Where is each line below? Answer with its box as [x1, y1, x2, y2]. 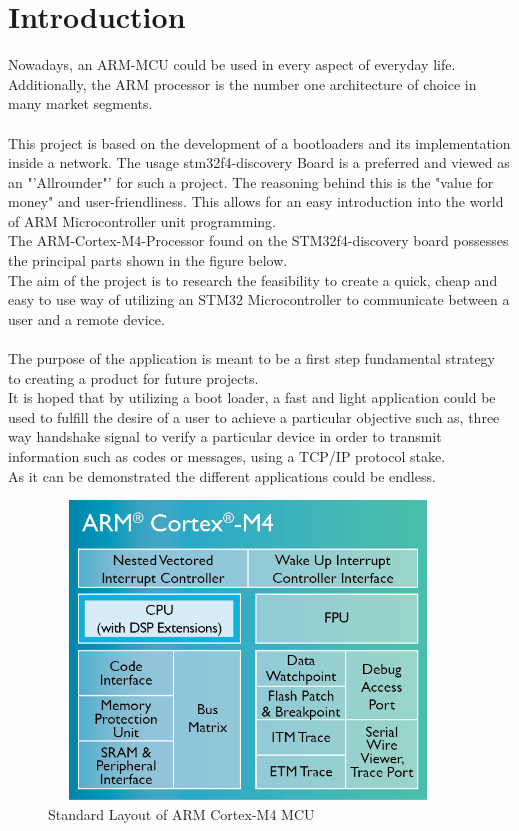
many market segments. [8, 93, 153, 114]
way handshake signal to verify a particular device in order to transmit [8, 426, 442, 447]
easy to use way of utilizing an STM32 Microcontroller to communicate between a [8, 289, 510, 310]
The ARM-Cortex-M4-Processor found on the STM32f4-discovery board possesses [8, 230, 509, 251]
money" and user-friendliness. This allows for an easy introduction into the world [8, 191, 504, 212]
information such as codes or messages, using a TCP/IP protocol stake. [8, 446, 446, 466]
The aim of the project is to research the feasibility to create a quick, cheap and [8, 269, 498, 290]
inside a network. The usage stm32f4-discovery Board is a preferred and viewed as [8, 152, 510, 173]
